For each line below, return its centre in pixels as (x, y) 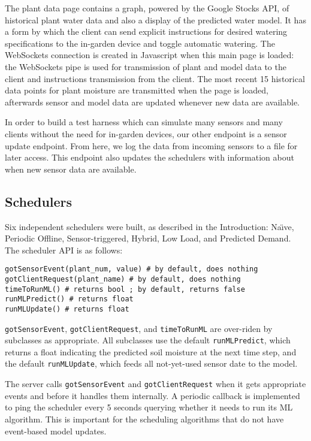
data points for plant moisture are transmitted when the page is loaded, (137, 90)
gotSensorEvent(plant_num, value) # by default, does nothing (132, 269)
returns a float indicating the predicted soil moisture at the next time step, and (151, 351)
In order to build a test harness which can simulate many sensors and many (144, 122)
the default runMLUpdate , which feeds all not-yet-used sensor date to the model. (151, 363)
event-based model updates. (56, 431)
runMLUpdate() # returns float (67, 309)
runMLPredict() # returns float (69, 299)
